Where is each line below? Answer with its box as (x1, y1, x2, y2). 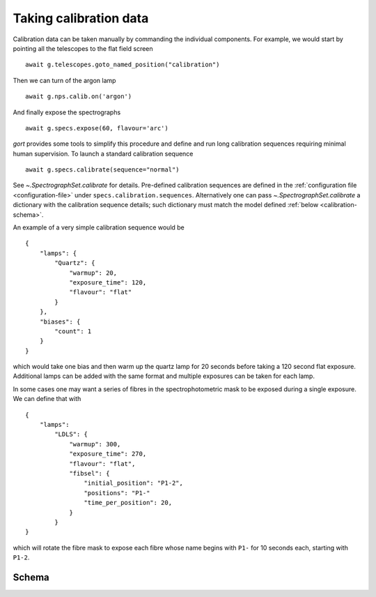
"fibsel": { (69, 469, 110, 477)
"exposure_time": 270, (69, 450, 147, 458)
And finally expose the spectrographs (13, 108, 121, 116)
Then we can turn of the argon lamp (13, 76, 116, 84)
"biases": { (39, 317, 81, 326)
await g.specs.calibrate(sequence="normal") (25, 166, 180, 174)
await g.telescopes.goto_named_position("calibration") (25, 61, 220, 69)
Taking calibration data (13, 10, 149, 26)
